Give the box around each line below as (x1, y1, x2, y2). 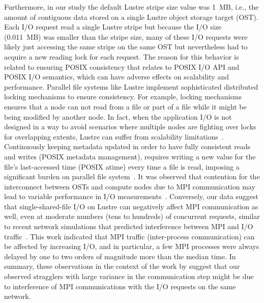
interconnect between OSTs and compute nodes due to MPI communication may (4, 181, 255, 191)
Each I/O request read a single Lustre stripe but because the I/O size (4, 21, 222, 32)
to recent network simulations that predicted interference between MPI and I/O (4, 221, 253, 232)
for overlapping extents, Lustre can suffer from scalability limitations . (4, 131, 224, 142)
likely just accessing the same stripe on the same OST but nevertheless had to (4, 41, 248, 52)
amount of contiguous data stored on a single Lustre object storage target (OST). (4, 11, 258, 22)
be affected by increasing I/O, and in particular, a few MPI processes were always (4, 241, 259, 252)
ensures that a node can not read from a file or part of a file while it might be (4, 101, 247, 112)
